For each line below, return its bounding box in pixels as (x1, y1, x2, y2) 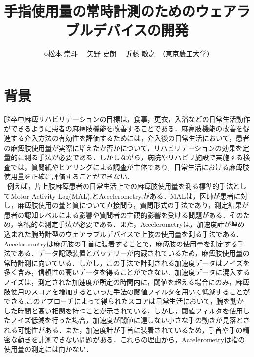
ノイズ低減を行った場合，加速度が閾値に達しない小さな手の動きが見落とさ (10, 315, 250, 325)
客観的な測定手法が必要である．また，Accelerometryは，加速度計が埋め (17, 219, 245, 229)
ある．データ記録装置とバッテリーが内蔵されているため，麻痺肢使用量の (17, 248, 250, 258)
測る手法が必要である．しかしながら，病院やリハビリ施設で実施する (24, 152, 243, 162)
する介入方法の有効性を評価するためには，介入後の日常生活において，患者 (10, 133, 250, 143)
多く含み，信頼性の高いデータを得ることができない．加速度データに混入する (4, 267, 250, 277)
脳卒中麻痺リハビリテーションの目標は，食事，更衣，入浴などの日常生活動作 (4, 113, 250, 124)
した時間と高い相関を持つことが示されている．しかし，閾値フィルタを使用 (4, 305, 243, 315)
